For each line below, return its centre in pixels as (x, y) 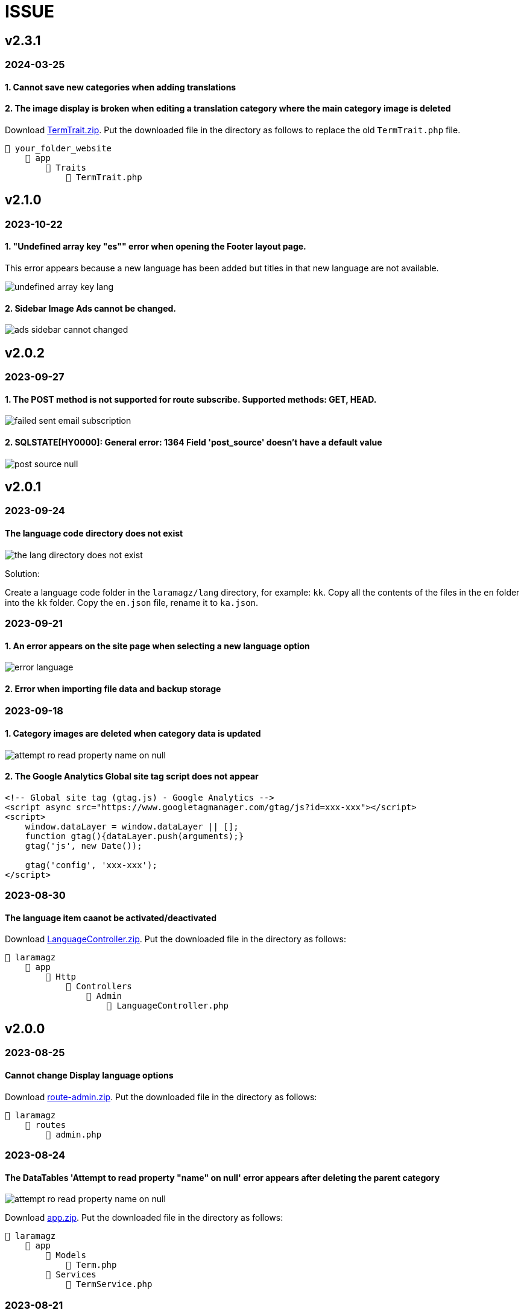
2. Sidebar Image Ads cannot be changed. (90, 308)
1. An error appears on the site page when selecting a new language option (157, 646)
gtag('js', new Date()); (84, 845)
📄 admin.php (74, 1134)
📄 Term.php (91, 1265)
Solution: (22, 573)
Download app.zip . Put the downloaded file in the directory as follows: (144, 1218)
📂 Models (66, 1255)
